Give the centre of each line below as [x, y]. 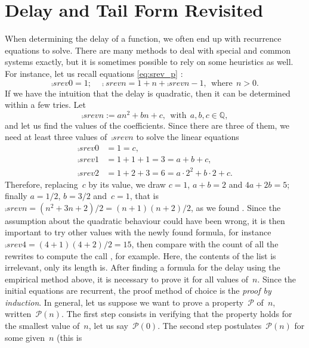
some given [25, 337]
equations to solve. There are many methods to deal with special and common [148, 50]
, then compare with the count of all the [205, 243]
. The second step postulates [210, 326]
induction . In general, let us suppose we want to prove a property [124, 302]
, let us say [109, 326]
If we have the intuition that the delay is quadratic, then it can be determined [148, 93]
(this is [69, 337]
